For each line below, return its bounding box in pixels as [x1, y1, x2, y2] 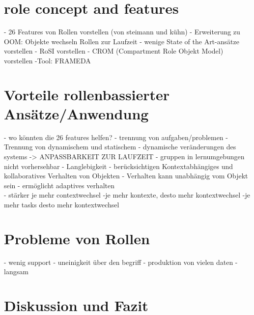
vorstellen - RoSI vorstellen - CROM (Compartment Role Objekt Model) [4, 46, 224, 56]
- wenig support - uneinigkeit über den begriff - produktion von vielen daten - [4, 257, 238, 267]
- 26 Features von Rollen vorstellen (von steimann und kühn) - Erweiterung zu [4, 27, 240, 37]
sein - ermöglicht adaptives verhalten [4, 180, 114, 190]
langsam [4, 266, 28, 277]
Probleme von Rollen [4, 228, 150, 248]
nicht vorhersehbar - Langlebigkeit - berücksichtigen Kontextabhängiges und [4, 161, 233, 171]
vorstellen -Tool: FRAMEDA [4, 55, 91, 65]
